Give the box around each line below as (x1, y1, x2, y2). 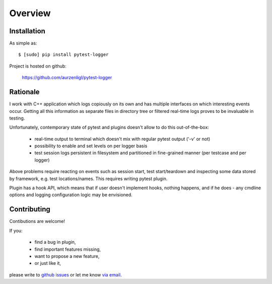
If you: (9, 228, 23, 234)
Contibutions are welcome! (9, 218, 65, 224)
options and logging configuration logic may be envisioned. (9, 192, 133, 198)
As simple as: (9, 40, 37, 46)
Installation (9, 27, 45, 35)
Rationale (9, 88, 40, 96)
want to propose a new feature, (34, 253, 100, 259)
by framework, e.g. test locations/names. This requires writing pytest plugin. (9, 176, 168, 182)
